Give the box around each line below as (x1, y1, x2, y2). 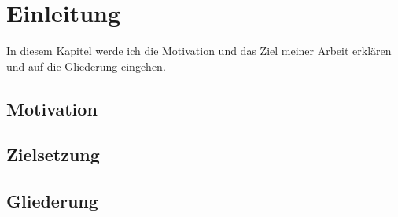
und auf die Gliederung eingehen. (6, 57, 166, 74)
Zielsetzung (6, 142, 100, 167)
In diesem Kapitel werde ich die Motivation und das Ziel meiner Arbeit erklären (6, 42, 392, 59)
